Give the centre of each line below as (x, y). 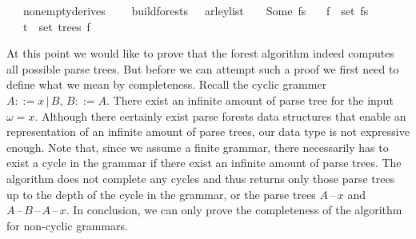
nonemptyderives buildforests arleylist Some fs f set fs (196, 10)
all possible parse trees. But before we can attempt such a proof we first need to (203, 68)
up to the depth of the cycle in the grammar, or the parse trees (161, 194)
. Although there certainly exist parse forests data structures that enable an (220, 116)
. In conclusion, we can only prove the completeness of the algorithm (234, 210)
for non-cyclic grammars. (67, 225)
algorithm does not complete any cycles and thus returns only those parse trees (201, 178)
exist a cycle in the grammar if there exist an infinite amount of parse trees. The (204, 163)
